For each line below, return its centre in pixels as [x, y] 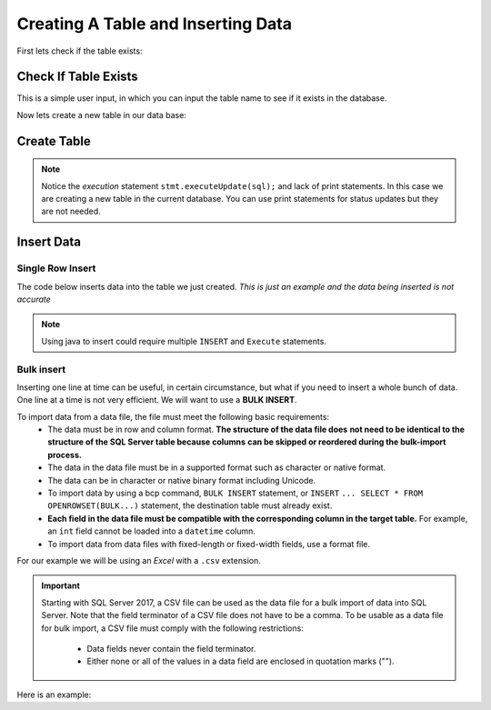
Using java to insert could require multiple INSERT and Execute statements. [184, 341]
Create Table [54, 141]
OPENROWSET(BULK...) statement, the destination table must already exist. [190, 505]
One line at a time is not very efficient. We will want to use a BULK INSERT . [157, 400]
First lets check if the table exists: [80, 51]
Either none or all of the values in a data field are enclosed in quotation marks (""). [240, 661]
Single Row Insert [56, 268]
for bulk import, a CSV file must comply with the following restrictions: [172, 628]
